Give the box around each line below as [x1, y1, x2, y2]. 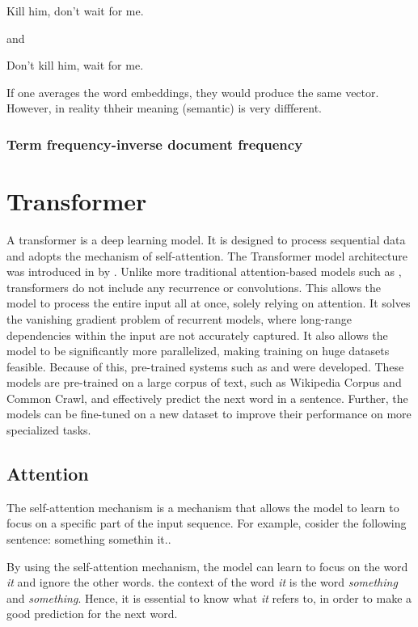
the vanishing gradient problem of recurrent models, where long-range [6, 310, 353, 327]
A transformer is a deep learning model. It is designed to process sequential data [6, 231, 406, 248]
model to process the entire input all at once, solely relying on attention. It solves [6, 294, 411, 311]
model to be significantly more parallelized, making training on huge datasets [6, 342, 390, 359]
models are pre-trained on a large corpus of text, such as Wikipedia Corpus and [6, 374, 402, 391]
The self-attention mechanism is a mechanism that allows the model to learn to [6, 498, 399, 515]
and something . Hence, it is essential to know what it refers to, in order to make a [6, 589, 412, 606]
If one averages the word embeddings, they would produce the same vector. [6, 83, 379, 100]
